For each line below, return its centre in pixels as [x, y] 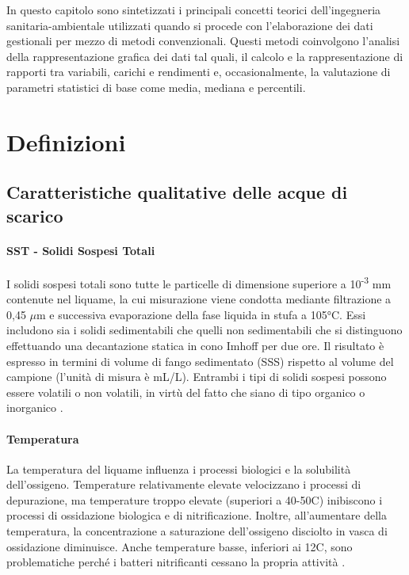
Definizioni [66, 141]
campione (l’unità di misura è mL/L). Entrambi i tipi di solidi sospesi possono [197, 377]
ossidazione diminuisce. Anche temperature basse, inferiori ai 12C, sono [180, 546]
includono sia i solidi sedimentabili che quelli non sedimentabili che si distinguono [204, 330]
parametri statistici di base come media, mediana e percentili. [156, 87]
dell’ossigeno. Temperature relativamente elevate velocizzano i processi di [184, 484]
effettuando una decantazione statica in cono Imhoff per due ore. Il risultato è [195, 345]
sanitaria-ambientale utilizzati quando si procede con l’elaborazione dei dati [190, 25]
